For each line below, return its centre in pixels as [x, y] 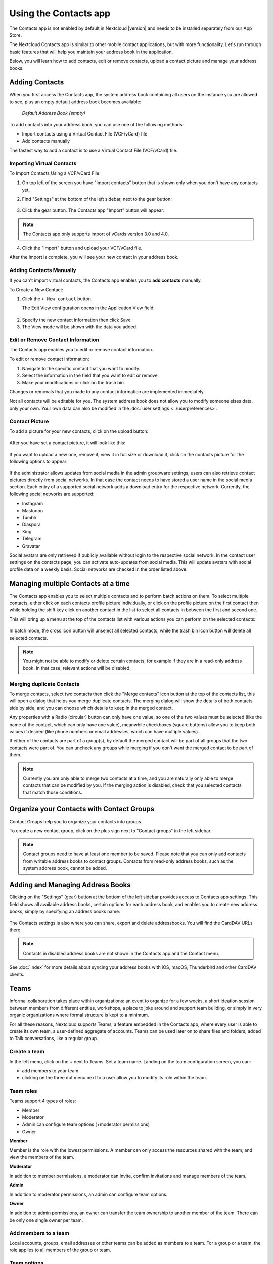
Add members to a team [39, 1233]
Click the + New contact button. [57, 299]
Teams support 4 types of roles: [43, 1101]
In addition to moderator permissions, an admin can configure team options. [88, 1194]
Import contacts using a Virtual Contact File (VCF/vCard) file [85, 133]
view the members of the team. [42, 1157]
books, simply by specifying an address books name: [65, 911]
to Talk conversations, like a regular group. [54, 1039]
